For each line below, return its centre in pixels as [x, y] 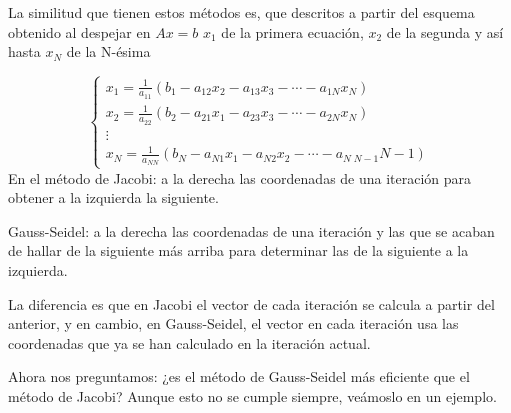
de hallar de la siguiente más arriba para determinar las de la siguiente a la [238, 250]
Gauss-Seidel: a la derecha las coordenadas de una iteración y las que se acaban [251, 230]
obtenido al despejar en [79, 31]
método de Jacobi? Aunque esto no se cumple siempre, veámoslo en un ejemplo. [252, 395]
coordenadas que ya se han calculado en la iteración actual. [189, 342]
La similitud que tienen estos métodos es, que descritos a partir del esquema [241, 12]
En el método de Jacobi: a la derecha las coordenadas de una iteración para [240, 177]
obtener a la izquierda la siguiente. [113, 197]
